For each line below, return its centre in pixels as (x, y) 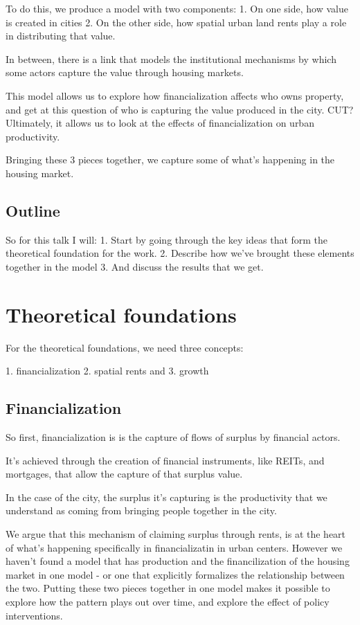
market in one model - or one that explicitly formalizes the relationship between (175, 574)
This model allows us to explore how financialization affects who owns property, (175, 95)
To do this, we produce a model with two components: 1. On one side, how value (177, 8)
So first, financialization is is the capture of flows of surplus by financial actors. (173, 437)
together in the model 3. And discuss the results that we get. (135, 266)
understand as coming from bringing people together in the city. (141, 510)
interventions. (34, 615)
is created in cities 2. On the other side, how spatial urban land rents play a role (176, 22)
